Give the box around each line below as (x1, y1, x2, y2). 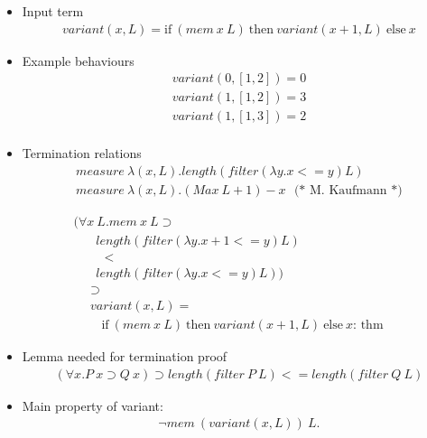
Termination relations (22, 144, 142, 163)
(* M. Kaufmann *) (293, 183, 403, 197)
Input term (22, 2, 84, 20)
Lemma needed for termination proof (22, 347, 227, 366)
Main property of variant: (22, 396, 163, 415)
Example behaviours (22, 51, 135, 70)
